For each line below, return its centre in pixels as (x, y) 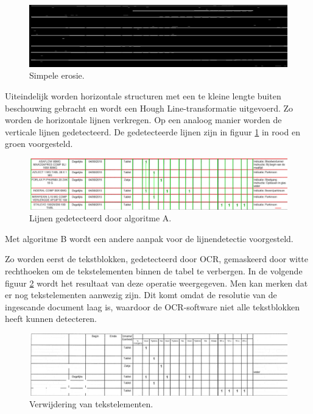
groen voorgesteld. (39, 144)
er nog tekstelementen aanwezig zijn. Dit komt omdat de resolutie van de (141, 295)
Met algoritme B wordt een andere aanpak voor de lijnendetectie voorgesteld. (149, 238)
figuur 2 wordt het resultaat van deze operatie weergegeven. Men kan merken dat (156, 283)
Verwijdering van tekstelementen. (91, 404)
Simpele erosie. (57, 75)
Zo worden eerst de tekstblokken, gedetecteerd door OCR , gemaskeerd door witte (157, 259)
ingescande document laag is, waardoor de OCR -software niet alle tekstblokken (152, 306)
